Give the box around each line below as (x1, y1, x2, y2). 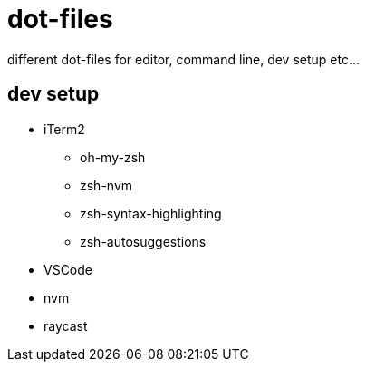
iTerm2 (43, 121, 85, 137)
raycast (43, 317, 88, 334)
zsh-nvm (80, 177, 133, 193)
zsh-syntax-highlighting (80, 205, 222, 221)
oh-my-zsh (80, 149, 146, 165)
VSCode (43, 261, 92, 277)
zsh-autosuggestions (80, 233, 207, 249)
